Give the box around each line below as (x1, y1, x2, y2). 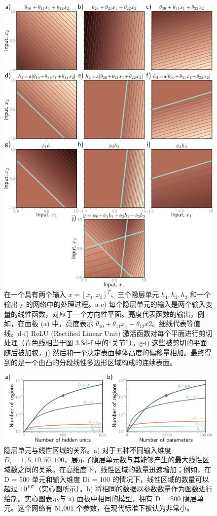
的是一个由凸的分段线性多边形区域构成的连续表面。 (10, 357, 177, 367)
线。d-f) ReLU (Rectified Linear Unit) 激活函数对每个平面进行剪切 (4, 328, 213, 338)
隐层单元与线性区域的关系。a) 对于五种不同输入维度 (4, 444, 172, 455)
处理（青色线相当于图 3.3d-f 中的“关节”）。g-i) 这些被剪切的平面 (4, 337, 207, 348)
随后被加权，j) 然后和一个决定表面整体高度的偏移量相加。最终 (4, 347, 205, 358)
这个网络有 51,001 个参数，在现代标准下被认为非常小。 (17, 503, 194, 513)
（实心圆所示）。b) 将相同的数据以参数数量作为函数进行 (35, 483, 213, 494)
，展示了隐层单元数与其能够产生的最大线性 (64, 454, 203, 465)
